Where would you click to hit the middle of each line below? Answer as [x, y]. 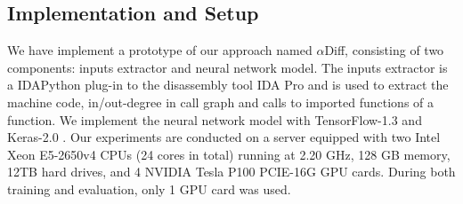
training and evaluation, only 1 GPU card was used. [149, 188]
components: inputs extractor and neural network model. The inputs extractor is [227, 67]
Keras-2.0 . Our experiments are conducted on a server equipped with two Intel [224, 137]
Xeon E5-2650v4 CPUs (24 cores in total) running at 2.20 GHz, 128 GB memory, [229, 154]
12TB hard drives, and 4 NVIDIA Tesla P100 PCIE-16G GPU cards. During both [231, 172]
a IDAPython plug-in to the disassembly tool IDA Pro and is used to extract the [228, 85]
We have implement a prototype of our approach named [160, 50]
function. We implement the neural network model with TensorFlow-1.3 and [215, 119]
